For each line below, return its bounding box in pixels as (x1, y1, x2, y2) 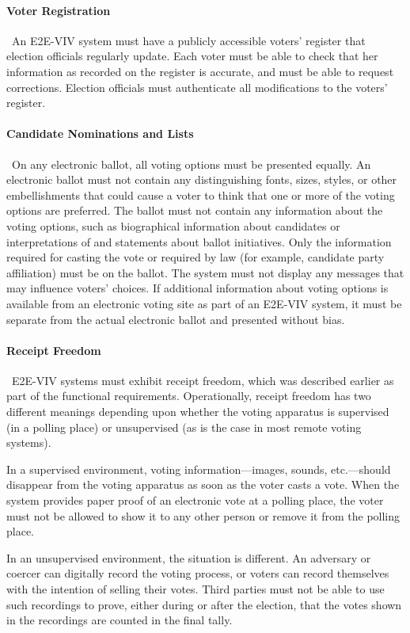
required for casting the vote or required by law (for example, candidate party (6, 249, 385, 265)
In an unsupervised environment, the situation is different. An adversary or (6, 549, 371, 566)
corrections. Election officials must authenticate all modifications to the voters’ (6, 78, 388, 95)
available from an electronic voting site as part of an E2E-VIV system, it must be (6, 295, 402, 311)
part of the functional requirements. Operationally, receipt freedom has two (6, 387, 371, 404)
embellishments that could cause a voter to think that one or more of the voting (6, 186, 395, 203)
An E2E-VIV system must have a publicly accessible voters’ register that (11, 32, 366, 48)
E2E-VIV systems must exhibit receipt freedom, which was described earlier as (11, 372, 394, 388)
